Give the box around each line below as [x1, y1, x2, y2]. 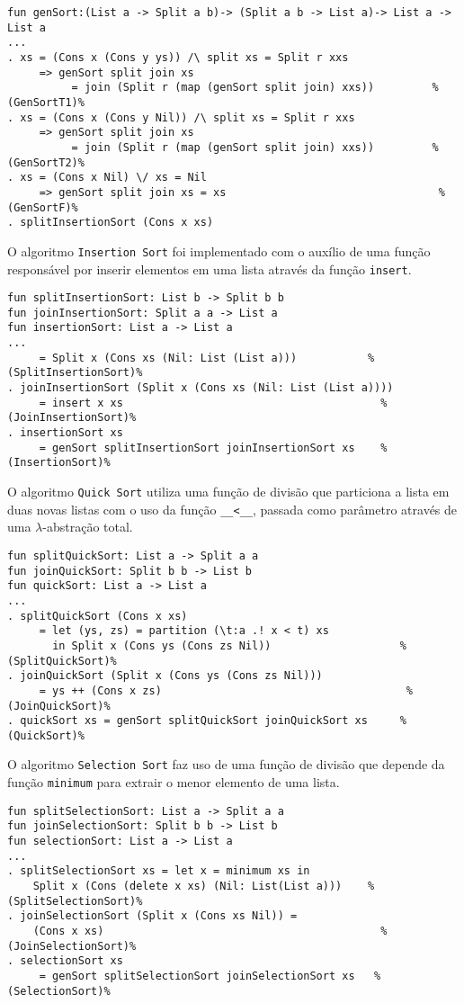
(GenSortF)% [7, 201, 78, 214]
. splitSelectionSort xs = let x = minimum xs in [7, 864, 310, 878]
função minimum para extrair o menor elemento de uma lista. [7, 773, 340, 792]
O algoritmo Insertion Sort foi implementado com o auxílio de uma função [7, 241, 431, 260]
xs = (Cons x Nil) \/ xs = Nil [20, 171, 207, 184]
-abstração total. [42, 517, 133, 536]
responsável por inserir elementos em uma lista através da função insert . [7, 259, 412, 278]
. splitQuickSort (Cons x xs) [7, 609, 188, 622]
